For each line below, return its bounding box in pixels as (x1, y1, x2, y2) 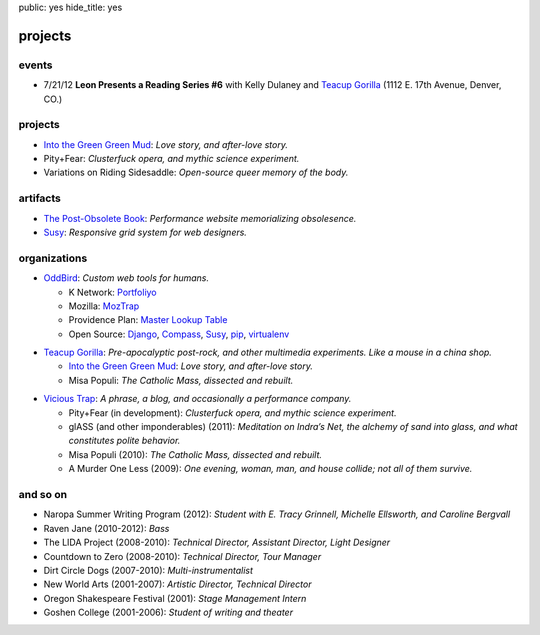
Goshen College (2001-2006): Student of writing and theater (43, 606, 294, 619)
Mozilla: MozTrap (68, 300, 140, 312)
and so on (18, 487, 68, 501)
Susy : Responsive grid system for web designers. (43, 226, 247, 238)
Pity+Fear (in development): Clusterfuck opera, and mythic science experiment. (68, 406, 397, 419)
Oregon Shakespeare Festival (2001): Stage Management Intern (43, 592, 307, 604)
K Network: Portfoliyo (68, 286, 157, 298)
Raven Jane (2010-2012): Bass (43, 522, 170, 534)
